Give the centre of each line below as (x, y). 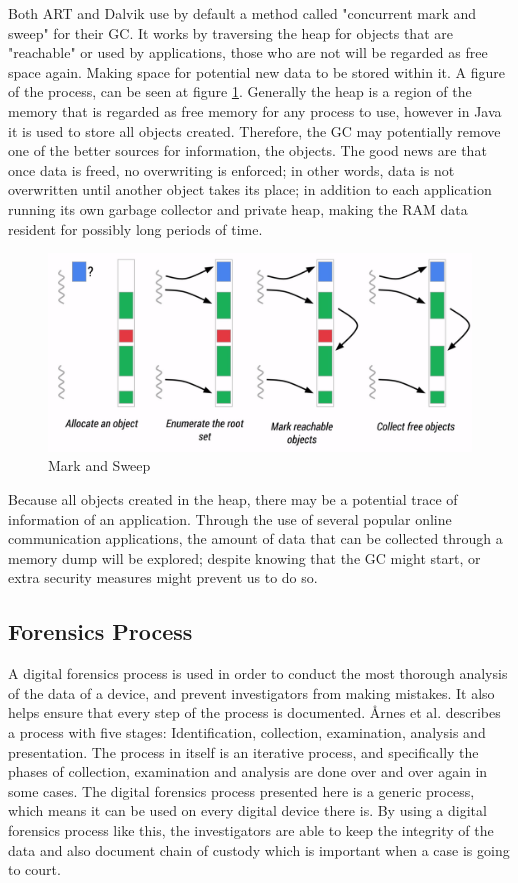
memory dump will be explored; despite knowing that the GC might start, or (244, 557)
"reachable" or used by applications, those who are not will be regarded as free (248, 52)
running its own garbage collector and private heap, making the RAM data (238, 208)
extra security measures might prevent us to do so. (163, 577)
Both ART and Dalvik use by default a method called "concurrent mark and (242, 13)
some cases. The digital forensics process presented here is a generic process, (241, 790)
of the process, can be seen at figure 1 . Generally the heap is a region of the (240, 91)
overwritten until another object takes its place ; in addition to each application (250, 189)
